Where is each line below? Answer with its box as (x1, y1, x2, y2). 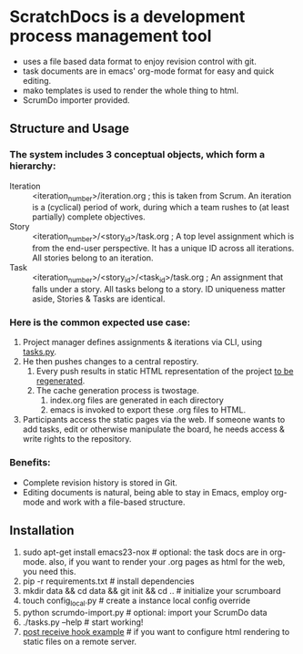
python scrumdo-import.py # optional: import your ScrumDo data (22, 608, 268, 618)
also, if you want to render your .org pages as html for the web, (48, 557, 286, 567)
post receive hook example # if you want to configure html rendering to (22, 627, 290, 638)
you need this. (22, 567, 76, 577)
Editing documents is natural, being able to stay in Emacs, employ (22, 486, 269, 497)
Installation (9, 523, 75, 538)
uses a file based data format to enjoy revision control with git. (22, 56, 257, 66)
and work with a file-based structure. (46, 496, 186, 507)
